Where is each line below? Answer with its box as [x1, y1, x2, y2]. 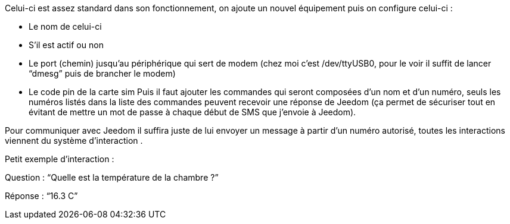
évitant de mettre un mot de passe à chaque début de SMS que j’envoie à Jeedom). [29, 107, 356, 117]
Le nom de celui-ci [29, 21, 102, 31]
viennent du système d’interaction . [5, 135, 143, 146]
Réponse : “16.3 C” [5, 191, 78, 201]
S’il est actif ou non [29, 40, 104, 50]
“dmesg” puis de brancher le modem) [29, 68, 176, 78]
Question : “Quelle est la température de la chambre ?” [5, 172, 219, 182]
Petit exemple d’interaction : [5, 154, 114, 164]
